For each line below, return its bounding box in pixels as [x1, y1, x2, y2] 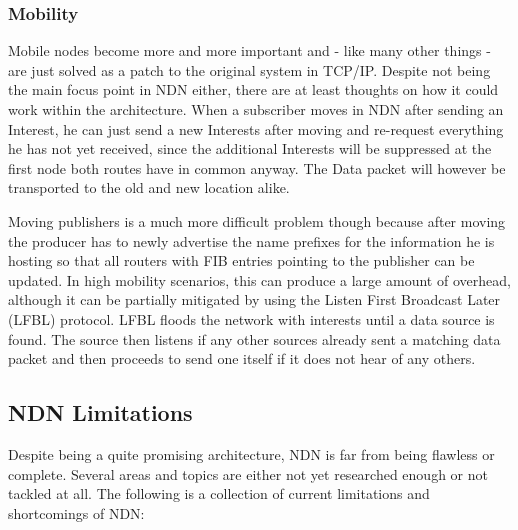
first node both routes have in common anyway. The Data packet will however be [8, 157, 506, 178]
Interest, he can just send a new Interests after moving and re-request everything [8, 118, 504, 139]
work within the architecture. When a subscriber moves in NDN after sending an [8, 99, 504, 119]
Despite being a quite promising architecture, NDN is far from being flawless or [8, 443, 495, 464]
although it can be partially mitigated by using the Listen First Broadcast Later [8, 289, 501, 310]
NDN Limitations [8, 397, 193, 428]
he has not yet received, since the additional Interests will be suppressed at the [8, 138, 492, 159]
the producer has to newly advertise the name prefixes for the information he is [8, 230, 495, 251]
